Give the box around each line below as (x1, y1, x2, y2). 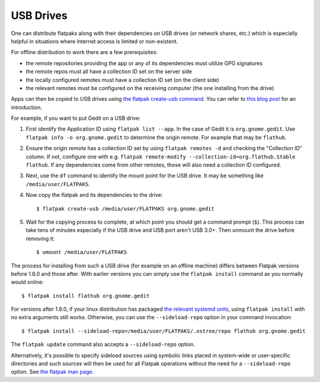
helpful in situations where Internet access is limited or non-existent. (11, 37, 178, 44)
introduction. (11, 104, 43, 111)
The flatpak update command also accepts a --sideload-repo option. (11, 341, 196, 348)
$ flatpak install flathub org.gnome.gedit (21, 292, 150, 299)
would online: (11, 279, 44, 286)
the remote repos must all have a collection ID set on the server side (25, 68, 193, 75)
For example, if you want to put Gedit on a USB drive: (11, 114, 141, 122)
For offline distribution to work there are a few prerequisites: (11, 49, 158, 56)
